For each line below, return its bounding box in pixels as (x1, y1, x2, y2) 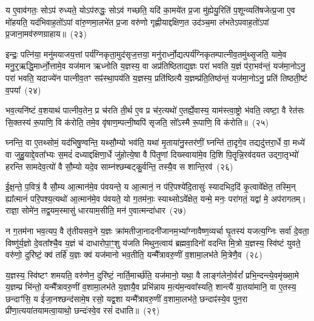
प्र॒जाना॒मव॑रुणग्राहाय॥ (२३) (5, 27, 87, 40)
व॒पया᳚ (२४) (5, 83, 41, 96)
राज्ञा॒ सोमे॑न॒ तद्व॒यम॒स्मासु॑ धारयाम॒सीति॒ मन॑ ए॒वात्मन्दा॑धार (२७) (5, 204, 186, 217)
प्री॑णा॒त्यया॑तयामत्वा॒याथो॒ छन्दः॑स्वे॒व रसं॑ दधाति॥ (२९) (5, 304, 160, 317)
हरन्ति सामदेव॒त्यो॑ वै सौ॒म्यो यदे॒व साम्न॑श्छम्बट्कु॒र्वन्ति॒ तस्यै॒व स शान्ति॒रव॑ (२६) (5, 160, 233, 172)
